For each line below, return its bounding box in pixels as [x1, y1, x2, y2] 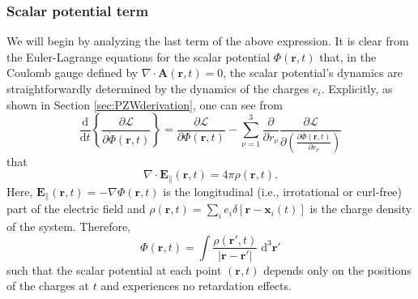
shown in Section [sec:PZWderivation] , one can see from [6, 96, 283, 113]
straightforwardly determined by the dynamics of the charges [6, 80, 309, 96]
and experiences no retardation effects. [100, 277, 292, 294]
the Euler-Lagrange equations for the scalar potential [6, 48, 271, 65]
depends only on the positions [263, 261, 412, 278]
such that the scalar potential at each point [6, 261, 222, 278]
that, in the [319, 48, 377, 65]
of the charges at [6, 277, 89, 294]
